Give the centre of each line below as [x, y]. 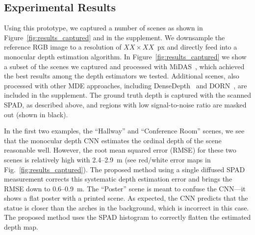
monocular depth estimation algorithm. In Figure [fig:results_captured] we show [125, 56]
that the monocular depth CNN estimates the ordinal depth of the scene [113, 140]
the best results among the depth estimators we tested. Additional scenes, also [122, 76]
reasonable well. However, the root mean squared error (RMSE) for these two [120, 150]
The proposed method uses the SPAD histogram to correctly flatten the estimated [127, 217]
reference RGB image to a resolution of [63, 47]
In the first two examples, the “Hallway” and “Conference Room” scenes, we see [124, 131]
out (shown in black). [36, 114]
